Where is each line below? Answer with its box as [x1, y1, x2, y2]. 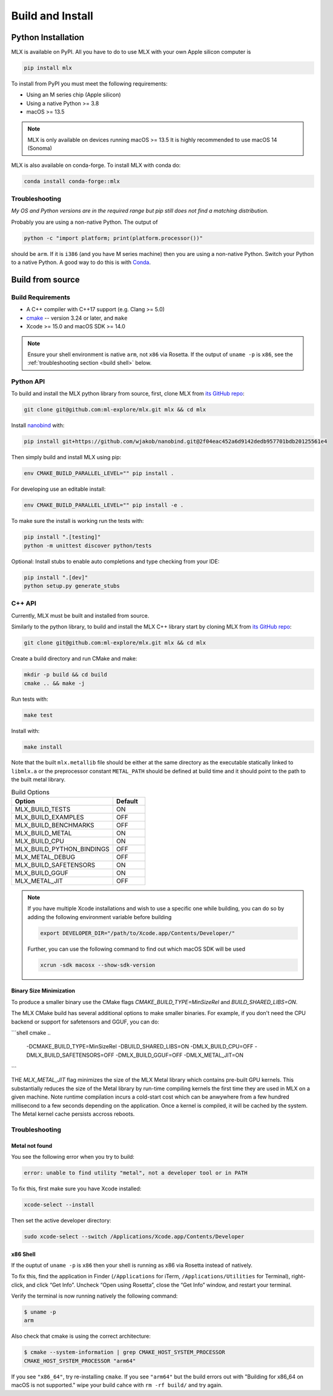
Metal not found [11, 1142, 53, 1149]
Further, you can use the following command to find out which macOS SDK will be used [27, 945, 245, 953]
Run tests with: [11, 695, 48, 703]
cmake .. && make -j [24, 679, 85, 687]
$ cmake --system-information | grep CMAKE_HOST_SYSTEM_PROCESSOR [24, 1349, 225, 1356]
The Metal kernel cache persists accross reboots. [11, 1110, 135, 1118]
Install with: [11, 727, 40, 734]
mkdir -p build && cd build [24, 671, 107, 678]
